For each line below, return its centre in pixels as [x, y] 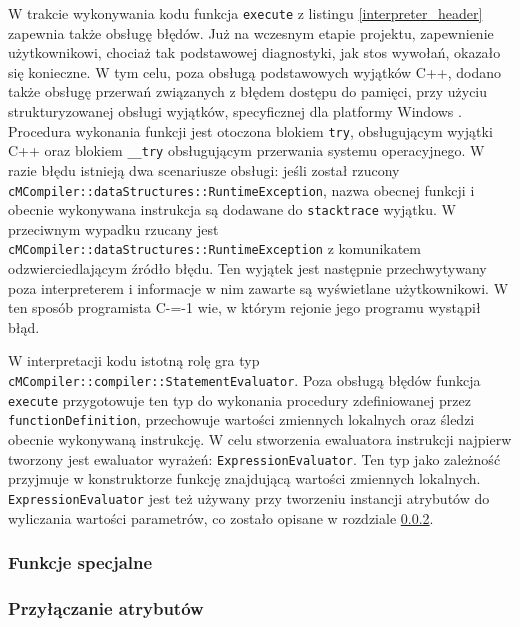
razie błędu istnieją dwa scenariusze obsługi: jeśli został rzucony [204, 169]
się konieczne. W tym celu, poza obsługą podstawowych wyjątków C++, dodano [254, 71]
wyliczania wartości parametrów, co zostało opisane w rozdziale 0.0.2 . [221, 517]
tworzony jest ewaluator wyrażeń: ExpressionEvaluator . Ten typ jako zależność [254, 458]
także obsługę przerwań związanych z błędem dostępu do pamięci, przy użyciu [248, 91]
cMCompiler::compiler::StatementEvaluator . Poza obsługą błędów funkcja [244, 380]
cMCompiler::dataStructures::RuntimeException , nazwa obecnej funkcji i [241, 189]
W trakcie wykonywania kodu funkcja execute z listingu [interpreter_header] [245, 13]
